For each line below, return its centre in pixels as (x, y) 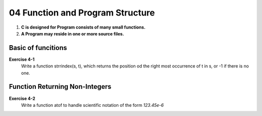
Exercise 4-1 (22, 59)
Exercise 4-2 (22, 98)
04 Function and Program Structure (82, 13)
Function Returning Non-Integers (60, 87)
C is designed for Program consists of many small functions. (83, 27)
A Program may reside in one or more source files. (73, 33)
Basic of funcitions (38, 48)
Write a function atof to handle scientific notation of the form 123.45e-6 (92, 105)
